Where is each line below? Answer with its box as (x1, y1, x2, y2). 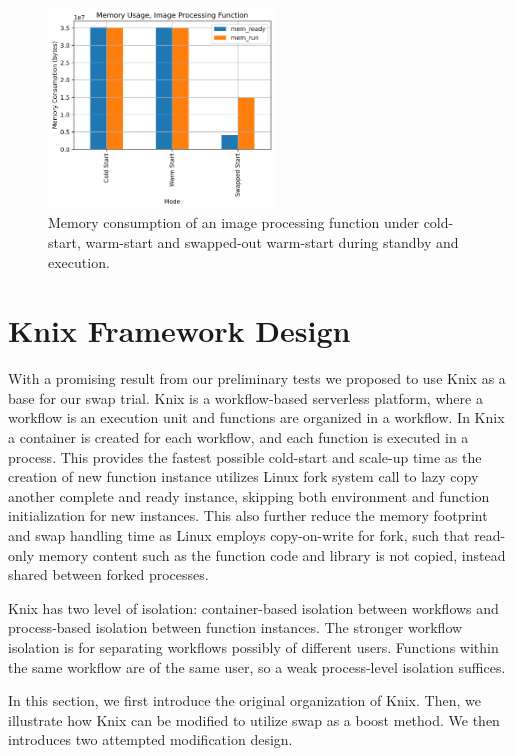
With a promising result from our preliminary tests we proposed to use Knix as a (8, 368, 506, 389)
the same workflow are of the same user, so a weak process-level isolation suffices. (8, 656, 506, 677)
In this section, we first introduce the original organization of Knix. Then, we (8, 690, 481, 711)
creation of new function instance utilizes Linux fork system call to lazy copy (8, 466, 479, 487)
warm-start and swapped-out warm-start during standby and (85, 231, 459, 252)
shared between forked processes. (8, 564, 209, 585)
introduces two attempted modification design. (8, 729, 293, 750)
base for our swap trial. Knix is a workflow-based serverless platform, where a (8, 387, 483, 408)
